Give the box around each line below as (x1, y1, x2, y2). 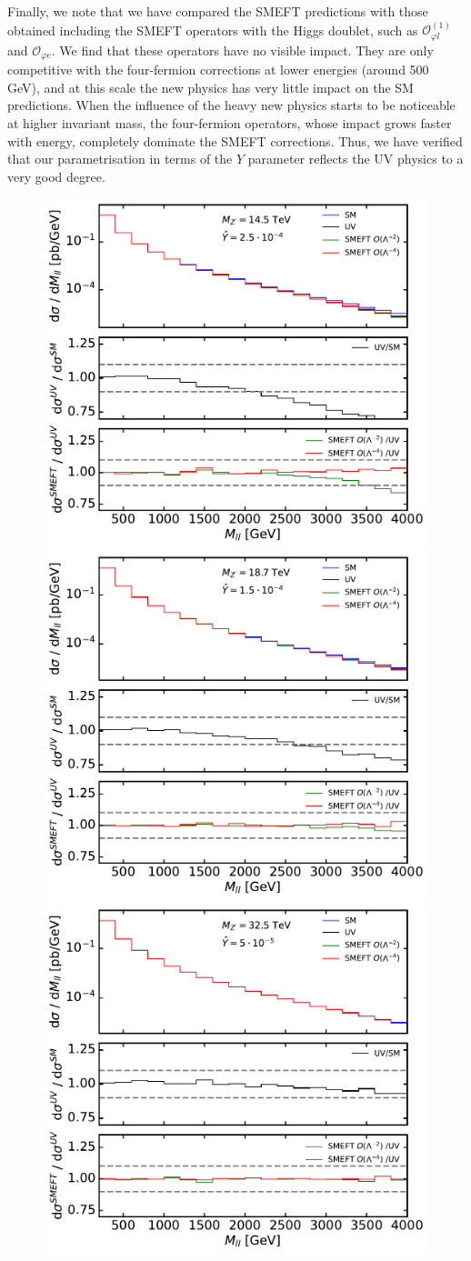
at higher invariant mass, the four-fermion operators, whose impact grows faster (7, 114, 452, 133)
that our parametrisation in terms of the (7, 149, 233, 168)
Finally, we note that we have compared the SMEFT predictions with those (7, 2, 428, 20)
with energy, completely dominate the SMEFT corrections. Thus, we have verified (7, 131, 463, 150)
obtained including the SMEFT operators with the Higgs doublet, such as (7, 20, 418, 39)
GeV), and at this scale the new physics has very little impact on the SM (7, 77, 414, 96)
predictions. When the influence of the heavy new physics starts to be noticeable (7, 95, 456, 115)
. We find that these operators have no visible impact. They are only (51, 40, 434, 59)
